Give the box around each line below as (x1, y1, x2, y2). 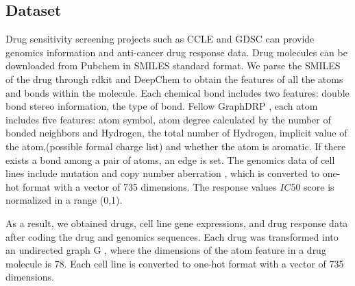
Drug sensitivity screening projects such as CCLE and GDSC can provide (5, 32, 315, 46)
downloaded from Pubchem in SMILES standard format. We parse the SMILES (5, 58, 341, 73)
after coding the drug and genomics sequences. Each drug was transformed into (5, 229, 339, 243)
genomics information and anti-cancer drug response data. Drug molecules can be (5, 45, 347, 59)
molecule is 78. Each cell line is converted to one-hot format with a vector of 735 (5, 256, 344, 270)
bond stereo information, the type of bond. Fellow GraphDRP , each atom (5, 99, 318, 113)
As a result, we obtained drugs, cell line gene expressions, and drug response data (5, 215, 348, 230)
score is (304, 179, 334, 193)
